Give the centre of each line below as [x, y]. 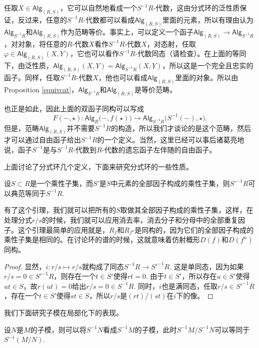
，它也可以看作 [95, 53]
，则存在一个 [75, 276]
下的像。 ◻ [195, 296]
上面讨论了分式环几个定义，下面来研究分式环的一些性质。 [98, 166]
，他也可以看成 [123, 77]
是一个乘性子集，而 [61, 183]
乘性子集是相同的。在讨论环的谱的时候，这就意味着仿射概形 [102, 239]
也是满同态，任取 [189, 286]
